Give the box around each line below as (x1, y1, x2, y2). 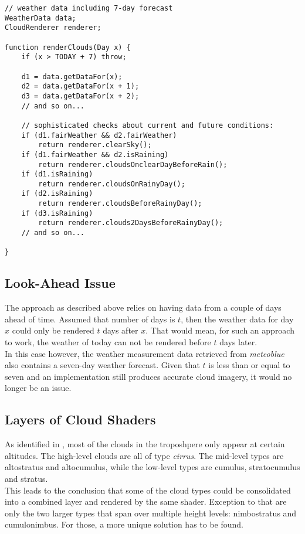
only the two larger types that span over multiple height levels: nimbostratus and (5, 506, 297, 519)
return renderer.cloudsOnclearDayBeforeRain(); (38, 160, 228, 169)
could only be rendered (12, 324, 94, 336)
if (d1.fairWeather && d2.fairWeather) (21, 131, 177, 140)
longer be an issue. (5, 382, 72, 394)
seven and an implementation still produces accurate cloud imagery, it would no (5, 370, 292, 382)
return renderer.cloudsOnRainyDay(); (38, 179, 185, 188)
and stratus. (5, 472, 48, 484)
